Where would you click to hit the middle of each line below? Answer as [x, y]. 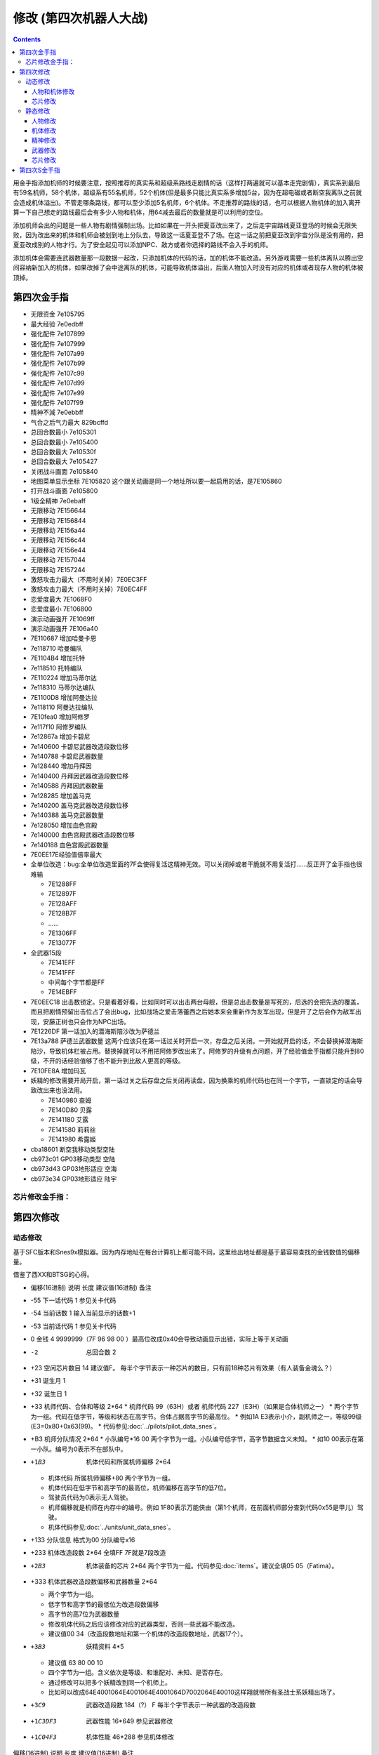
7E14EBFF [62, 992]
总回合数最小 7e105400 [64, 442]
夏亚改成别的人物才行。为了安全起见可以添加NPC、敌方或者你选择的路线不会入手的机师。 [142, 245]
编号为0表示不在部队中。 [91, 1449]
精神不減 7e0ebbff [57, 412]
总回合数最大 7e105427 [64, 462]
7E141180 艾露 [68, 1120]
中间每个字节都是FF [77, 982]
